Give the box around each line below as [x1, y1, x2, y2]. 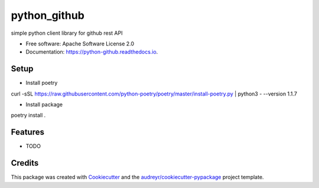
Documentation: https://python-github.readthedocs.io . [25, 48, 158, 55]
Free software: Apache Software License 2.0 [25, 40, 135, 47]
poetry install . [11, 112, 46, 119]
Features [11, 127, 44, 137]
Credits [11, 158, 39, 168]
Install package [25, 101, 63, 108]
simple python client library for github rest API [11, 29, 123, 37]
